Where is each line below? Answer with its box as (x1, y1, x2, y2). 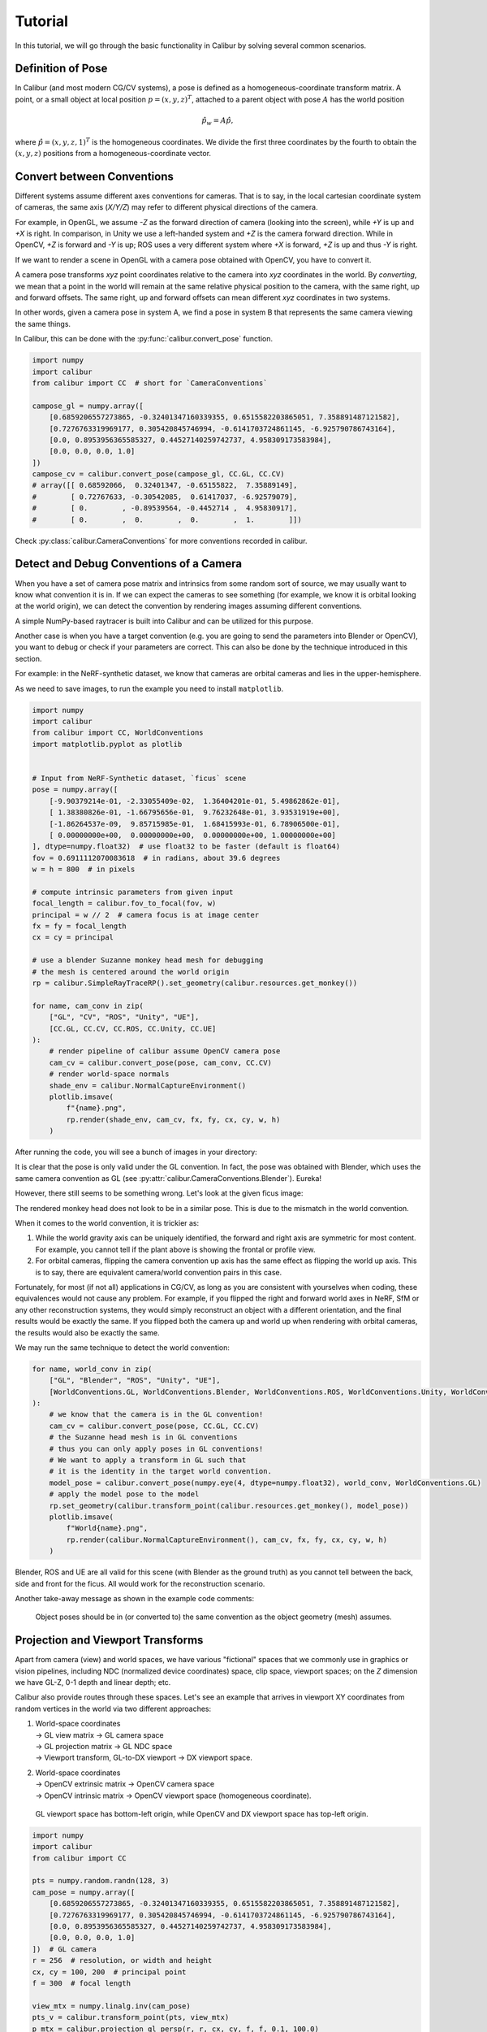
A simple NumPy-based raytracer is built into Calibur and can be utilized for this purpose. (15, 616, 314, 626)
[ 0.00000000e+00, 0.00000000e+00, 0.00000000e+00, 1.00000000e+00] (49, 830, 337, 840)
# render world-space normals (49, 1070, 170, 1079)
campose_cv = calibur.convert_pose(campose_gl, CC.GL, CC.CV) (32, 470, 285, 479)
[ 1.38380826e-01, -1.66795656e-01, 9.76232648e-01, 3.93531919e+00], (49, 808, 341, 817)
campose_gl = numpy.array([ (32, 401, 144, 410)
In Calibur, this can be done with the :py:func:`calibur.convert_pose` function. (15, 334, 274, 344)
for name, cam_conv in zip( (32, 1001, 144, 1010)
